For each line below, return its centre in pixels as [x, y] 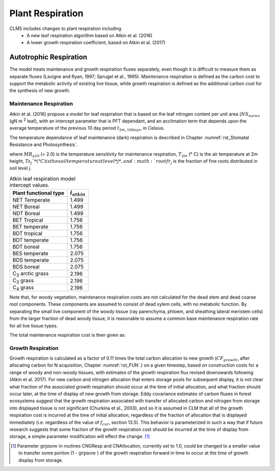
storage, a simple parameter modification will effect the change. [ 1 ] [80, 436]
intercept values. [30, 185]
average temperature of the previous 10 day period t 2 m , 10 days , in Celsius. [87, 129]
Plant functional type [38, 193]
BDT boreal [26, 247]
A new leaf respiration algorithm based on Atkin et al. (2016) [90, 35]
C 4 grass [23, 288]
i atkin [78, 194]
